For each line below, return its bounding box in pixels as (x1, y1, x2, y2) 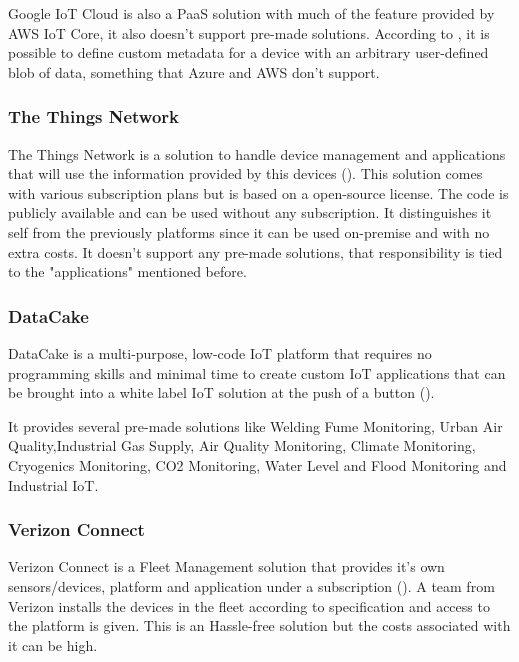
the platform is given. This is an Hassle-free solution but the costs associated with (8, 615, 511, 636)
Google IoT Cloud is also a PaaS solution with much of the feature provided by (8, 3, 495, 23)
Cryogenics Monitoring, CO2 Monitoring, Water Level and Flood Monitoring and (8, 454, 507, 475)
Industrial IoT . (8, 474, 99, 495)
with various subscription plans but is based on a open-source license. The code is (8, 182, 509, 203)
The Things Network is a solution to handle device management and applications (8, 143, 506, 164)
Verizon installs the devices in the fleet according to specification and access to (8, 595, 490, 616)
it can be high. (8, 634, 98, 655)
